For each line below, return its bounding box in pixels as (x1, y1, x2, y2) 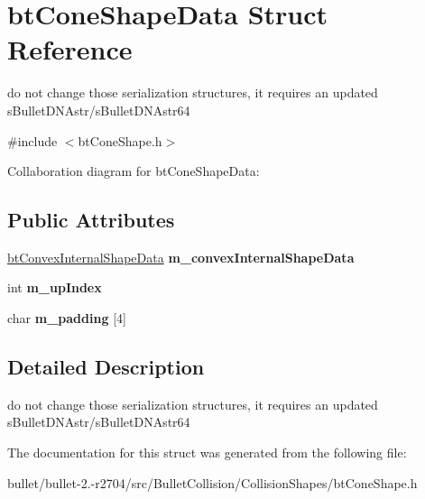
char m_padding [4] (7, 309, 126, 328)
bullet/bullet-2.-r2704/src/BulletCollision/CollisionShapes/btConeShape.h (7, 473, 418, 492)
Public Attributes (7, 206, 175, 234)
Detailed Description (7, 353, 205, 381)
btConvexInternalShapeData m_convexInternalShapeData (7, 247, 355, 266)
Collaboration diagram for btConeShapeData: (7, 162, 260, 180)
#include (7, 131, 58, 150)
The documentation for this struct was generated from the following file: (7, 443, 407, 462)
